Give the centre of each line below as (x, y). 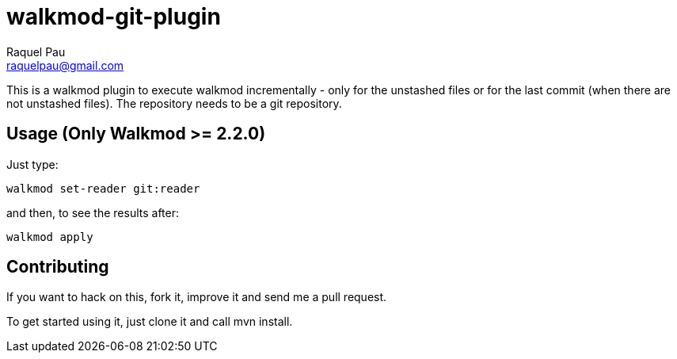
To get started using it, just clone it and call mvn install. (150, 322)
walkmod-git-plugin (114, 17)
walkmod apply (50, 237)
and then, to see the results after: (93, 212)
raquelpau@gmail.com (65, 65)
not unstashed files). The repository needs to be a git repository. (174, 103)
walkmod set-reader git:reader (103, 188)
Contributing (58, 267)
